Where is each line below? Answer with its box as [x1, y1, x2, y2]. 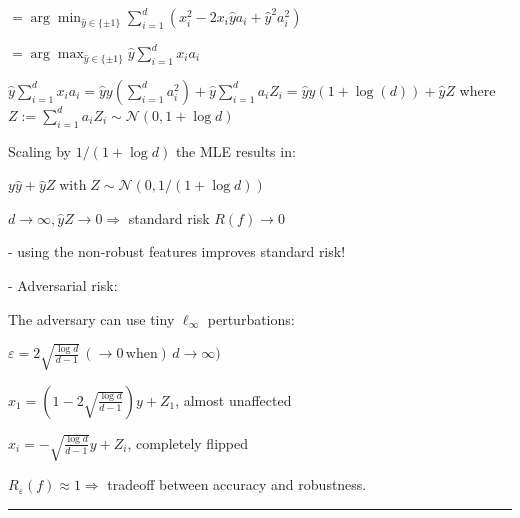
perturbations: [207, 308, 295, 329]
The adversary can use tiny [8, 308, 175, 329]
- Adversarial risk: [8, 274, 118, 295]
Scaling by [8, 140, 72, 161]
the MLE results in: [175, 140, 296, 161]
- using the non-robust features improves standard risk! [8, 241, 346, 262]
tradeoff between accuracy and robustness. [107, 474, 367, 495]
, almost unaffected [175, 389, 292, 410]
